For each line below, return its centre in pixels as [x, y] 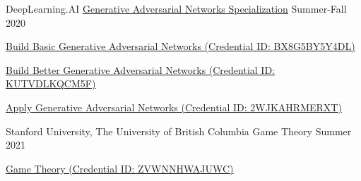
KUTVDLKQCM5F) [51, 83]
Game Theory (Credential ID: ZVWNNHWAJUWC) [120, 168]
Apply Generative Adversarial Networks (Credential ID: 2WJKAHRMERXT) [174, 107]
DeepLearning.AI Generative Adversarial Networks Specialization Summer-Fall [176, 8]
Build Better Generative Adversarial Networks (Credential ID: [140, 69]
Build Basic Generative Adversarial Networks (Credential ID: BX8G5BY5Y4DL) [180, 46]
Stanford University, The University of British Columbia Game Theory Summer [179, 131]
